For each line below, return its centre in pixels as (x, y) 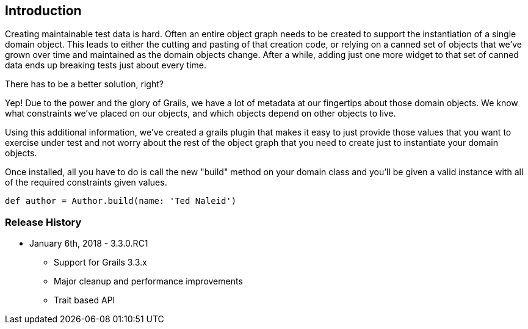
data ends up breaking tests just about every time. (106, 65)
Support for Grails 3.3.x (100, 262)
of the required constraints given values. (86, 183)
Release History (43, 222)
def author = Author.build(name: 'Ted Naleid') (121, 201)
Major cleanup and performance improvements (148, 281)
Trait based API (85, 300)
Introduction (43, 11)
